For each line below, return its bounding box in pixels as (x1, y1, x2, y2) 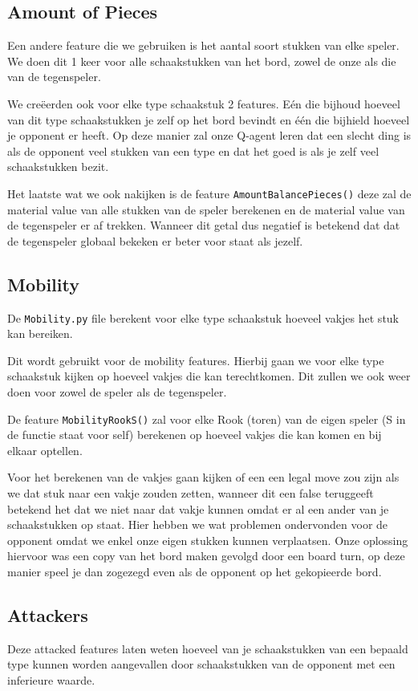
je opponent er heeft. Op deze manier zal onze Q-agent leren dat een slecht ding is (7, 127, 412, 144)
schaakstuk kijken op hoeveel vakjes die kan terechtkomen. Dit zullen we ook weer (7, 368, 411, 384)
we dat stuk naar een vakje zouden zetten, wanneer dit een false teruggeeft (7, 485, 374, 502)
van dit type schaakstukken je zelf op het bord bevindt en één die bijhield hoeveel (7, 111, 410, 128)
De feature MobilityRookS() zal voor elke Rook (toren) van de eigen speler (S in (7, 410, 406, 427)
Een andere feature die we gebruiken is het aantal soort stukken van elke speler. (7, 37, 400, 54)
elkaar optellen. (7, 441, 83, 458)
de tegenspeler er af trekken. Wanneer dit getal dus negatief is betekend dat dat (7, 217, 400, 234)
